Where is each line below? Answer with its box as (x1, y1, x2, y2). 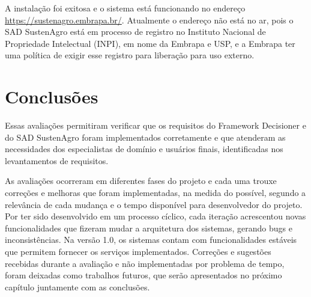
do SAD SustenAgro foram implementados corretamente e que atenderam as (5, 130, 286, 143)
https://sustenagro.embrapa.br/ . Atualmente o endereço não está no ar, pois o (5, 13, 294, 26)
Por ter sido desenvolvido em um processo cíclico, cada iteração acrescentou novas (5, 210, 306, 222)
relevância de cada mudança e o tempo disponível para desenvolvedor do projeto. (5, 198, 303, 210)
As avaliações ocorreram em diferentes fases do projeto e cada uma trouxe (5, 174, 277, 187)
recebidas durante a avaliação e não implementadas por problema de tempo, (5, 257, 285, 269)
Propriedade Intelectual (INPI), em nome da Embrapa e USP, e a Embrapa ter (5, 37, 295, 49)
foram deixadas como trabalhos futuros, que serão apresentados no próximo (5, 269, 282, 281)
